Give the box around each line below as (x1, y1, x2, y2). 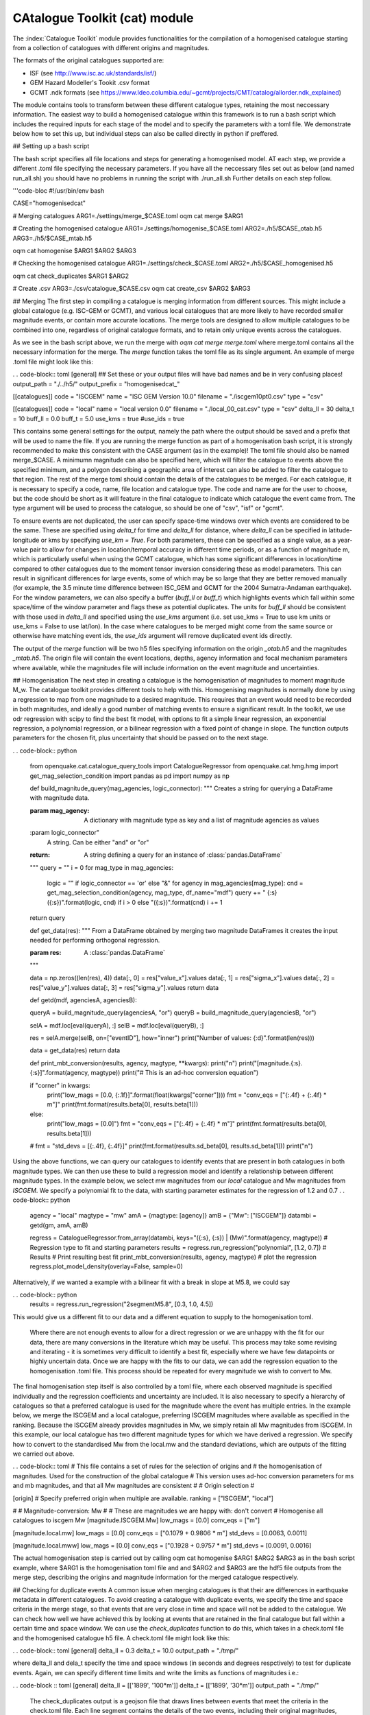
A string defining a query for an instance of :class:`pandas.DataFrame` (84, 851, 282, 859)
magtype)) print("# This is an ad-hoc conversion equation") (90, 1069, 259, 1077)
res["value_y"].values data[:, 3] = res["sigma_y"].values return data (29, 983, 219, 991)
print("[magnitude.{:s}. (238, 1058, 303, 1067)
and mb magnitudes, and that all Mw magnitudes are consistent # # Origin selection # (12, 1482, 255, 1490)
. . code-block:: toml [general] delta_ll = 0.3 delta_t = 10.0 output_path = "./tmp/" (12, 1646, 239, 1655)
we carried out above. (12, 1450, 75, 1458)
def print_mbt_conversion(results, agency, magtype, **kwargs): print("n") (29, 1058, 238, 1067)
